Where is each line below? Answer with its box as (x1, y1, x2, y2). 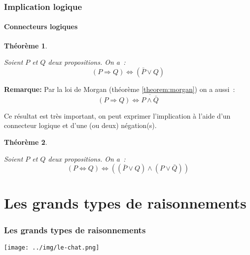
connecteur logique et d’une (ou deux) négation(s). (4, 120, 157, 130)
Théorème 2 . (4, 137, 47, 147)
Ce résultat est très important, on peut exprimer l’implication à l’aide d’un (4, 110, 231, 121)
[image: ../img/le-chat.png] (4, 244, 100, 251)
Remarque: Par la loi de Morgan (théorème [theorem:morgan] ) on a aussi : (4, 84, 235, 94)
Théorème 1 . (4, 40, 47, 50)
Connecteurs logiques (4, 21, 78, 32)
